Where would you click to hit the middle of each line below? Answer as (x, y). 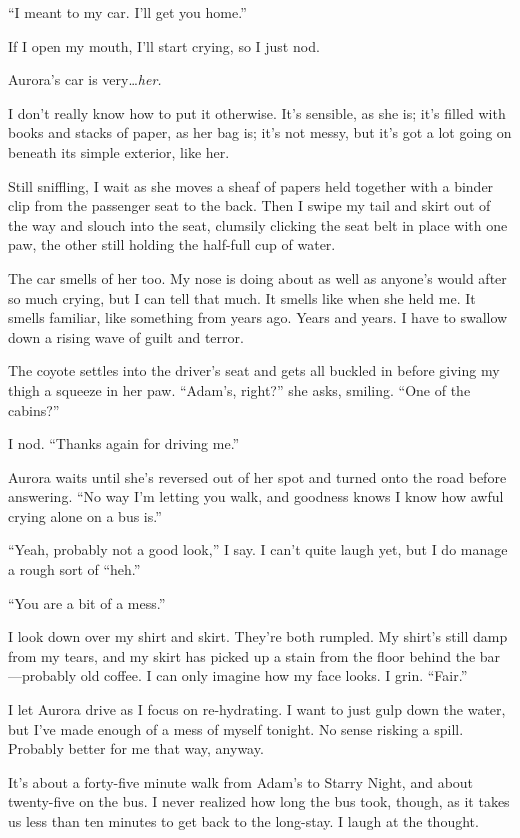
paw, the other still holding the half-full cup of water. (172, 244)
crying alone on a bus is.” (85, 515)
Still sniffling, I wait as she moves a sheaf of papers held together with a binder (251, 185)
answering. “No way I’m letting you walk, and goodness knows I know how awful (256, 496)
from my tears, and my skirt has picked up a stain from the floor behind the (242, 655)
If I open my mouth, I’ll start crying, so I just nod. (164, 45)
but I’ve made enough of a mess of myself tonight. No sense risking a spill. (236, 728)
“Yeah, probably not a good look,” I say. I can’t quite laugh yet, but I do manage (258, 549)
